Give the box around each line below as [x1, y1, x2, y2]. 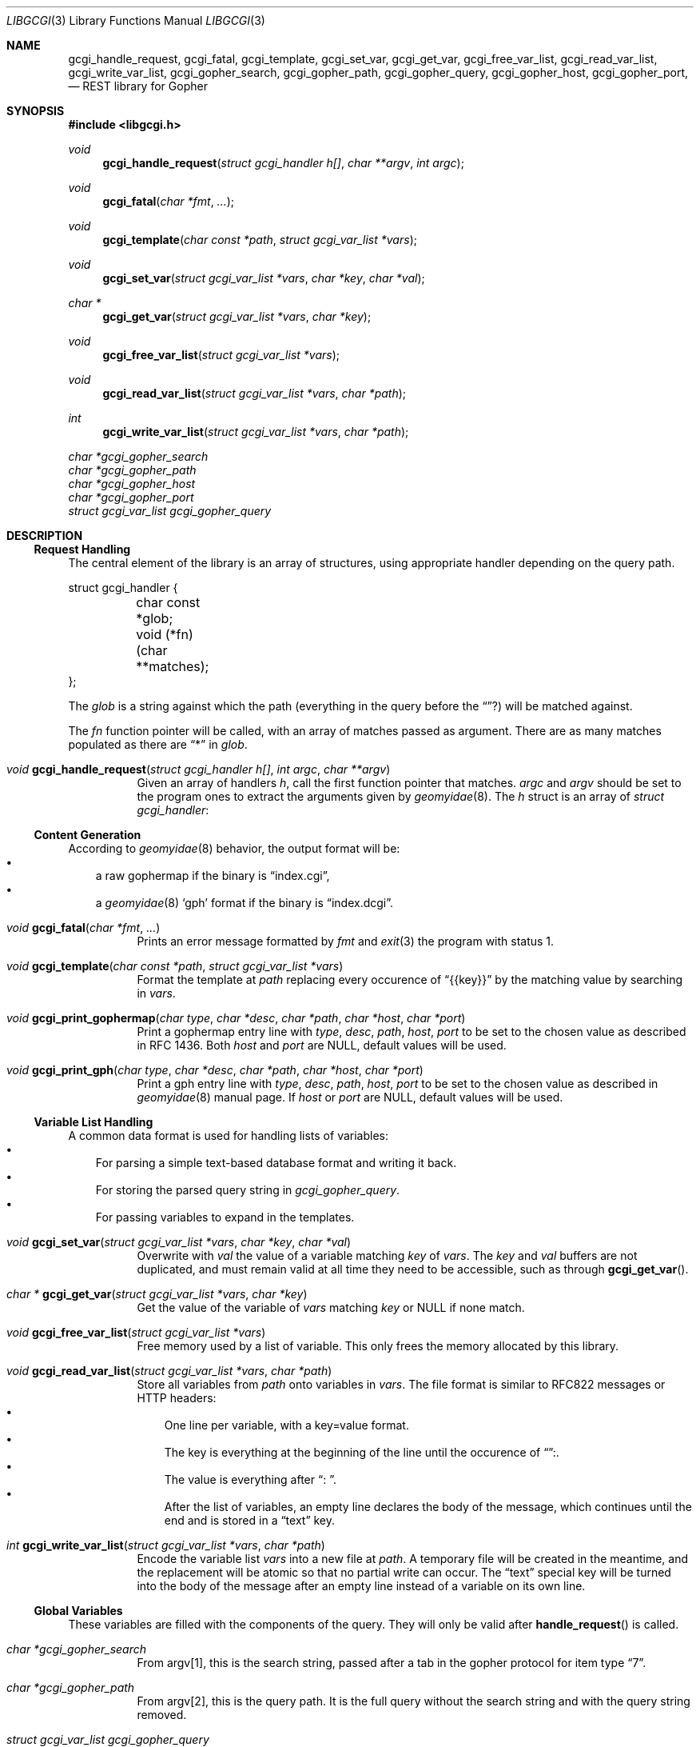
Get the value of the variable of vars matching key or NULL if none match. [137, 1301, 525, 1314]
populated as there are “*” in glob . [68, 738, 248, 751]
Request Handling [34, 542, 131, 556]
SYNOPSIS [6, 104, 65, 118]
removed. [137, 1708, 187, 1721]
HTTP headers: [137, 1391, 217, 1405]
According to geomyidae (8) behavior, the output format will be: [68, 842, 400, 855]
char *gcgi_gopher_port [68, 490, 194, 504]
